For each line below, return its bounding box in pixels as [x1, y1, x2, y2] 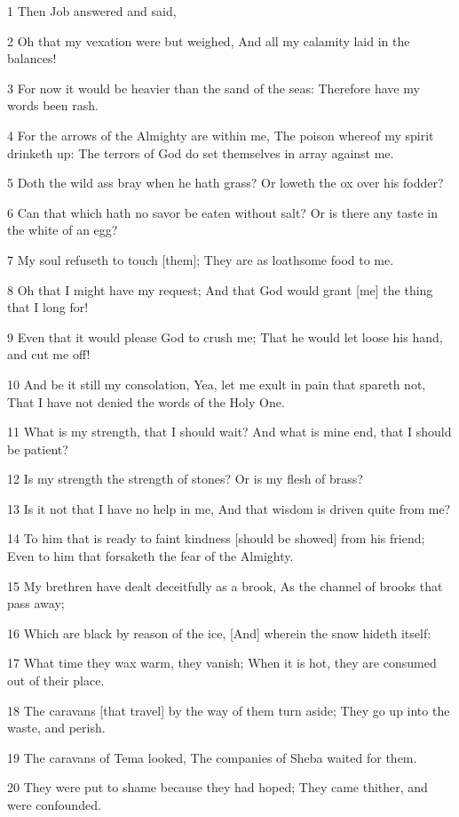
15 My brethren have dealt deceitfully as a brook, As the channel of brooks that [7, 576, 443, 595]
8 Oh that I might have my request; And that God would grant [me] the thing [7, 280, 433, 299]
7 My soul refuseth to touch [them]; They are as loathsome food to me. [7, 250, 394, 268]
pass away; [7, 594, 65, 613]
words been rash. [7, 96, 99, 115]
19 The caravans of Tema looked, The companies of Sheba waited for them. [7, 748, 417, 766]
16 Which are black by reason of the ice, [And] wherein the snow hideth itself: [7, 623, 431, 642]
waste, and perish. [7, 718, 106, 737]
